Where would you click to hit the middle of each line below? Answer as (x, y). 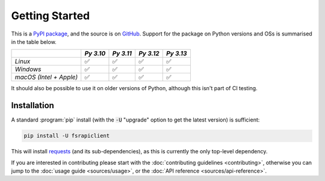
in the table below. (34, 41)
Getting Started (51, 16)
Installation (32, 106)
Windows (28, 69)
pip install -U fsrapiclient (67, 136)
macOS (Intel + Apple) (46, 77)
